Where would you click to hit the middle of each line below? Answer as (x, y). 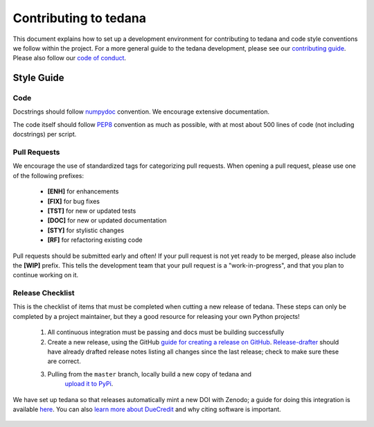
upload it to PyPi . (89, 384)
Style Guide (39, 78)
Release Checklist (44, 293)
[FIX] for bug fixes (74, 201)
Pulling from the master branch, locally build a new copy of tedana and (150, 374)
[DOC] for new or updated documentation (107, 220)
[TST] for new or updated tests (92, 211)
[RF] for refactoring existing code (95, 240)
